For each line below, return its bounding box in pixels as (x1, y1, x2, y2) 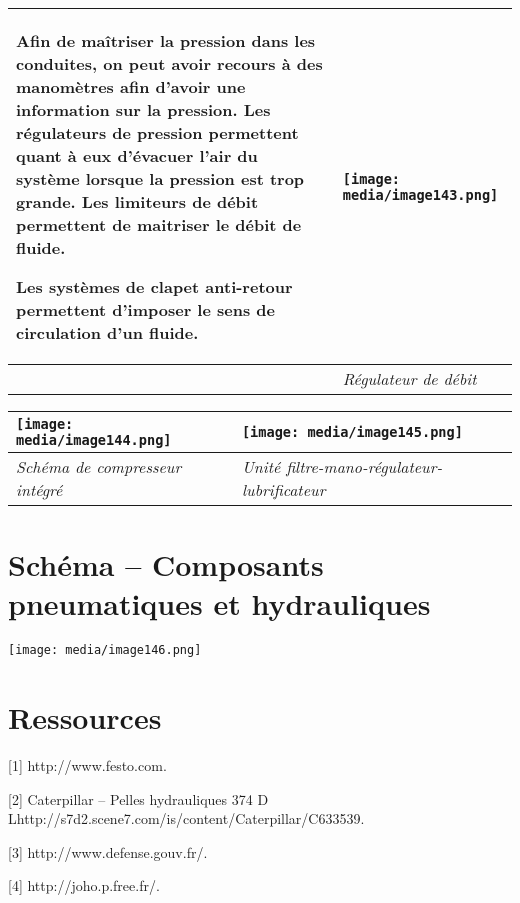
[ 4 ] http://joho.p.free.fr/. (8, 875, 160, 896)
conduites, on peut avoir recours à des (16, 52, 323, 75)
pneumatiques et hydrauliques (8, 583, 431, 624)
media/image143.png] (342, 186, 499, 203)
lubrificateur (241, 478, 326, 501)
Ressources (8, 697, 162, 738)
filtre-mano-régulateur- (286, 455, 443, 478)
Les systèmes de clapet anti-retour (16, 275, 293, 298)
